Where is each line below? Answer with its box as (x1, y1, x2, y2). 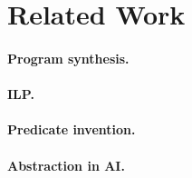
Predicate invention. (7, 120, 136, 139)
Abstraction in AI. (7, 155, 125, 174)
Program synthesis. (7, 48, 130, 67)
